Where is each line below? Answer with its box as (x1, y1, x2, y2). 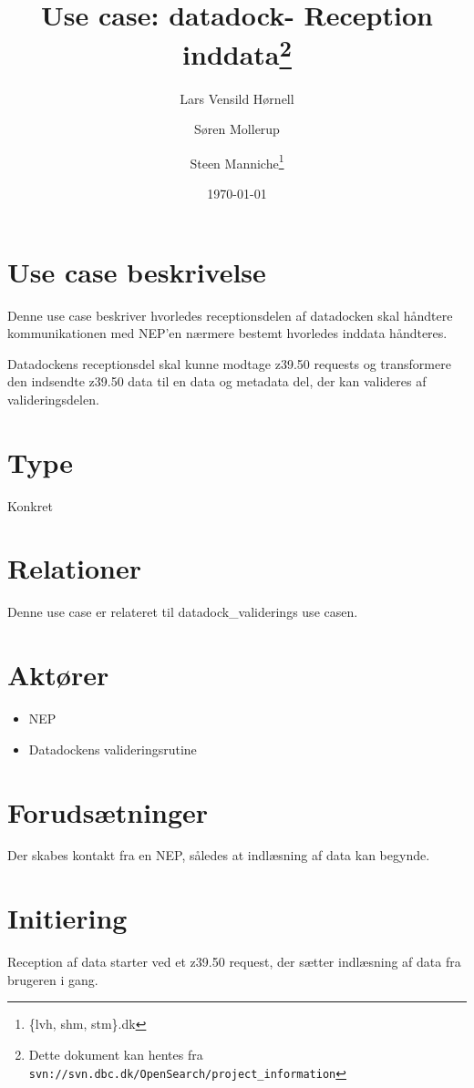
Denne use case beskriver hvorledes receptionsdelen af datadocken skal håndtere (7, 305, 453, 324)
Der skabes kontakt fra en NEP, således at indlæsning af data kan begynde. (7, 846, 430, 865)
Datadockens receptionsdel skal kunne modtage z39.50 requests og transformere (7, 354, 451, 373)
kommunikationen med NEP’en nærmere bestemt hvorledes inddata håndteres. (7, 323, 448, 343)
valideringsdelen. (7, 389, 99, 408)
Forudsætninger (7, 793, 209, 830)
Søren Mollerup (194, 119, 280, 139)
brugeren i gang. (7, 970, 98, 989)
